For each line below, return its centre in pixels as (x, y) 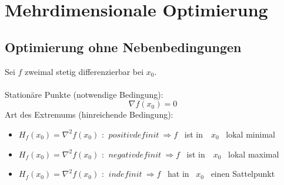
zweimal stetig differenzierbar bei (84, 71)
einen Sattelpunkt (243, 174)
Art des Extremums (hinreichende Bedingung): (89, 114)
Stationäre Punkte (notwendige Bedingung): (84, 94)
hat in (178, 174)
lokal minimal (250, 134)
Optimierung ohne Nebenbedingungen (123, 47)
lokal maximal (254, 154)
